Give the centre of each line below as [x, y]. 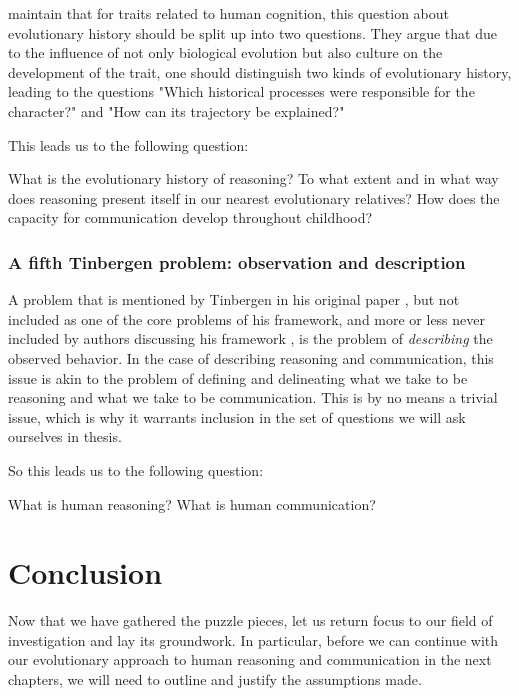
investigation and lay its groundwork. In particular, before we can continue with [253, 639]
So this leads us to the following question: [136, 469]
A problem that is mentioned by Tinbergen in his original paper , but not [234, 299]
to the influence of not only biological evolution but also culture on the [225, 52]
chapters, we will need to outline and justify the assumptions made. [215, 679]
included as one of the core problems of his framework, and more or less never [247, 318]
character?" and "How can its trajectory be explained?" [176, 110]
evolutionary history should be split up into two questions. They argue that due [252, 32]
